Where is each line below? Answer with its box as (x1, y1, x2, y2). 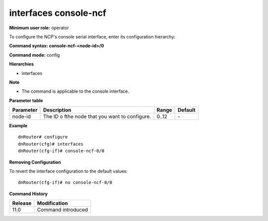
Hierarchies (9, 61, 34, 67)
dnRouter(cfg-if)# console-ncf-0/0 (18, 148, 105, 154)
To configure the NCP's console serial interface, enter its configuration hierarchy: (9, 34, 176, 40)
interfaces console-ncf (9, 7, 107, 18)
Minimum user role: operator (9, 25, 69, 31)
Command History (9, 191, 48, 197)
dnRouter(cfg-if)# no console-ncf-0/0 (18, 180, 113, 185)
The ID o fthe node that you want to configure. (43, 113, 151, 120)
